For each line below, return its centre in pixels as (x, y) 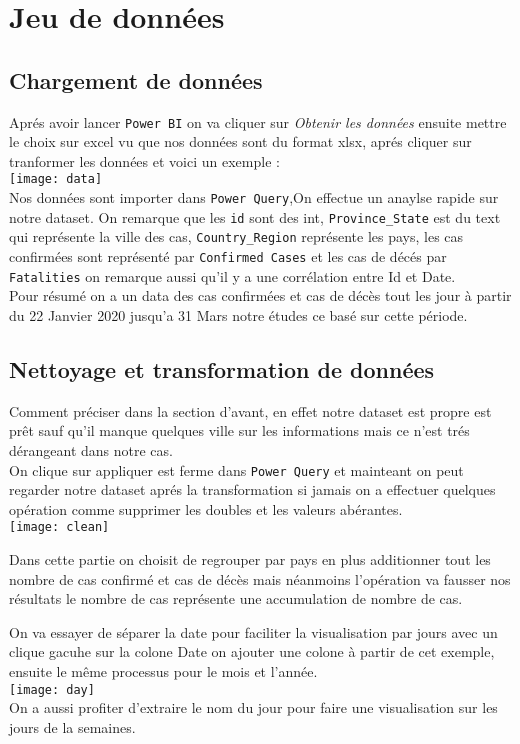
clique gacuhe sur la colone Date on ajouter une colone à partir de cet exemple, (252, 651)
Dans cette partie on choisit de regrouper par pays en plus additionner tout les (250, 559)
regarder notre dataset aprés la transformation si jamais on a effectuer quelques (252, 489)
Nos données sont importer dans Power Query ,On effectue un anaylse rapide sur (254, 197)
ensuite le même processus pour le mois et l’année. (163, 671)
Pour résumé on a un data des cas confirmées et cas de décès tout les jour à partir (260, 295)
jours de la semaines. (72, 726)
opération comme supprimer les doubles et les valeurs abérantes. (206, 508)
